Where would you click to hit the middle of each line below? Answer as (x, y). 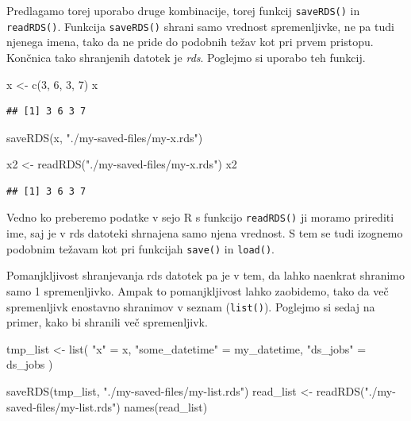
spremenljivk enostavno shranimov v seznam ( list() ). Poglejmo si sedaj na (191, 306)
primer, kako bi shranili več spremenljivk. (107, 322)
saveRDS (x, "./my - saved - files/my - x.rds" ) (105, 137)
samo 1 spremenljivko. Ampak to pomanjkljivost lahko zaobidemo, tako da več (198, 290)
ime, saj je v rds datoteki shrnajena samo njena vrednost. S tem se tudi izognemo (205, 233)
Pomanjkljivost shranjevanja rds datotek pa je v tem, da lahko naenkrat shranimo (205, 275)
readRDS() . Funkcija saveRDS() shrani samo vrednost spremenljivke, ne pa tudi (200, 26)
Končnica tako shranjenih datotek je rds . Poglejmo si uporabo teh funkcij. (186, 57)
